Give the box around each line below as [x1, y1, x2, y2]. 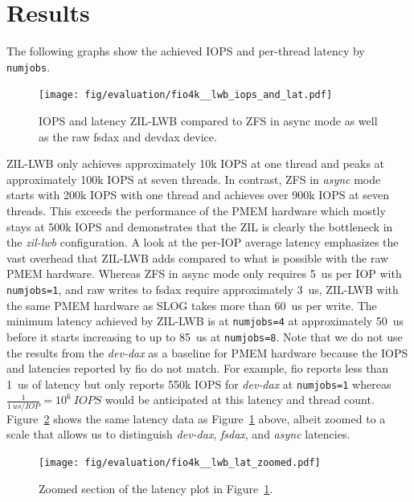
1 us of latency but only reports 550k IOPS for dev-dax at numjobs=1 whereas [6, 375, 391, 392]
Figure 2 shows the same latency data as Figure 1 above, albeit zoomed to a [6, 410, 386, 426]
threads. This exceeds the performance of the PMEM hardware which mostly [6, 202, 386, 218]
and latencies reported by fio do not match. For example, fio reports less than [6, 360, 389, 377]
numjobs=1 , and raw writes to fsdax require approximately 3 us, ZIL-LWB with [6, 280, 399, 297]
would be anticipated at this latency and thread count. [105, 391, 375, 408]
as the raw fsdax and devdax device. [39, 128, 217, 145]
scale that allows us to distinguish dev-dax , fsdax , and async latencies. [6, 426, 350, 443]
